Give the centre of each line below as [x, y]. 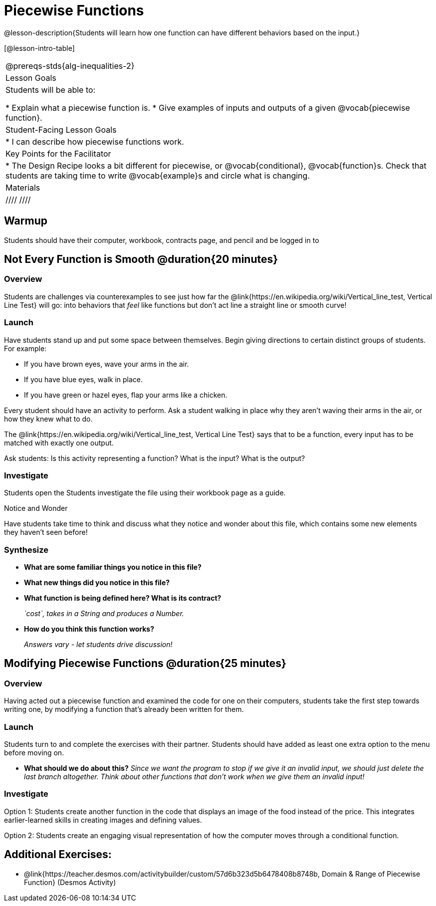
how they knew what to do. [48, 419]
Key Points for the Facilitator [58, 153]
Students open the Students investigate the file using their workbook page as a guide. [145, 493]
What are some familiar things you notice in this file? [113, 567]
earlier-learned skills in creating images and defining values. [103, 820]
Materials [23, 187]
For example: [25, 348]
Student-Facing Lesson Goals [61, 129]
